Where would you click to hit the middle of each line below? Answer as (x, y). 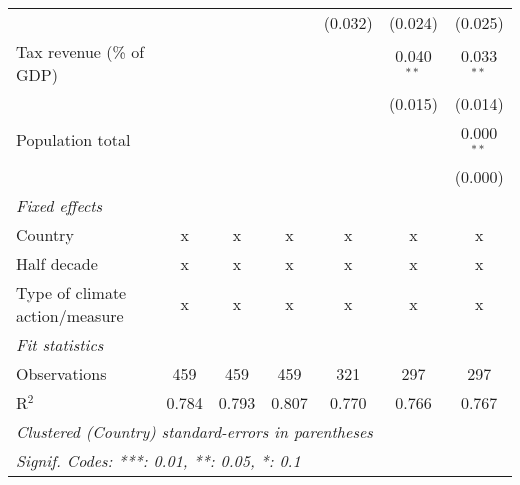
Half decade (57, 263)
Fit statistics (60, 344)
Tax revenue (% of (80, 51)
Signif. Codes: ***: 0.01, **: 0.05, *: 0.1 (158, 460)
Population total (73, 140)
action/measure (70, 315)
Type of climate (71, 292)
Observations (61, 373)
